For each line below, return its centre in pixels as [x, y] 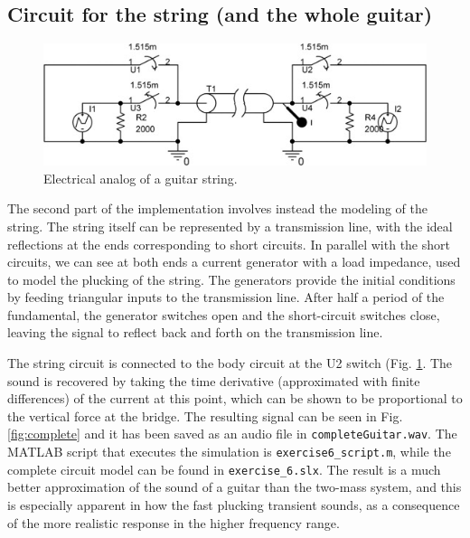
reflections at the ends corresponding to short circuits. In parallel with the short [229, 244]
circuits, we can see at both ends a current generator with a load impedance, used [234, 262]
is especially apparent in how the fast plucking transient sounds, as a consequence [234, 505]
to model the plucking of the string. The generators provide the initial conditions [231, 279]
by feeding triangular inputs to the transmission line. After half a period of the [226, 297]
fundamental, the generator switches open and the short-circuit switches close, [224, 314]
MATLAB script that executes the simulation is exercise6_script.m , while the [229, 452]
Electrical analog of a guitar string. [141, 178]
